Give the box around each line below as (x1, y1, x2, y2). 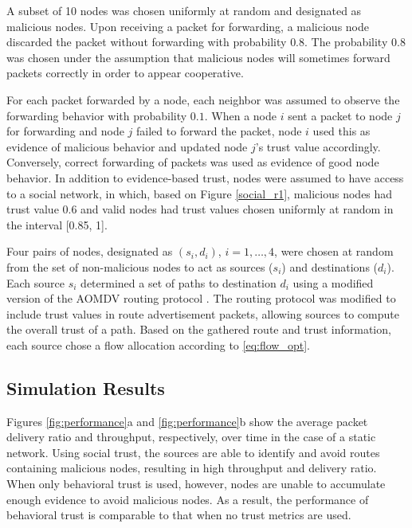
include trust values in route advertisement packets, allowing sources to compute (6, 305, 399, 322)
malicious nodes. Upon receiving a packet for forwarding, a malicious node (6, 18, 370, 34)
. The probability (304, 33, 388, 50)
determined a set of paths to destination (80, 274, 277, 291)
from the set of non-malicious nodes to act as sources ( (6, 258, 273, 275)
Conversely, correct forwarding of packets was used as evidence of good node (6, 154, 379, 170)
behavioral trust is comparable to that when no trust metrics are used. (6, 506, 351, 523)
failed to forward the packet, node (136, 123, 302, 139)
